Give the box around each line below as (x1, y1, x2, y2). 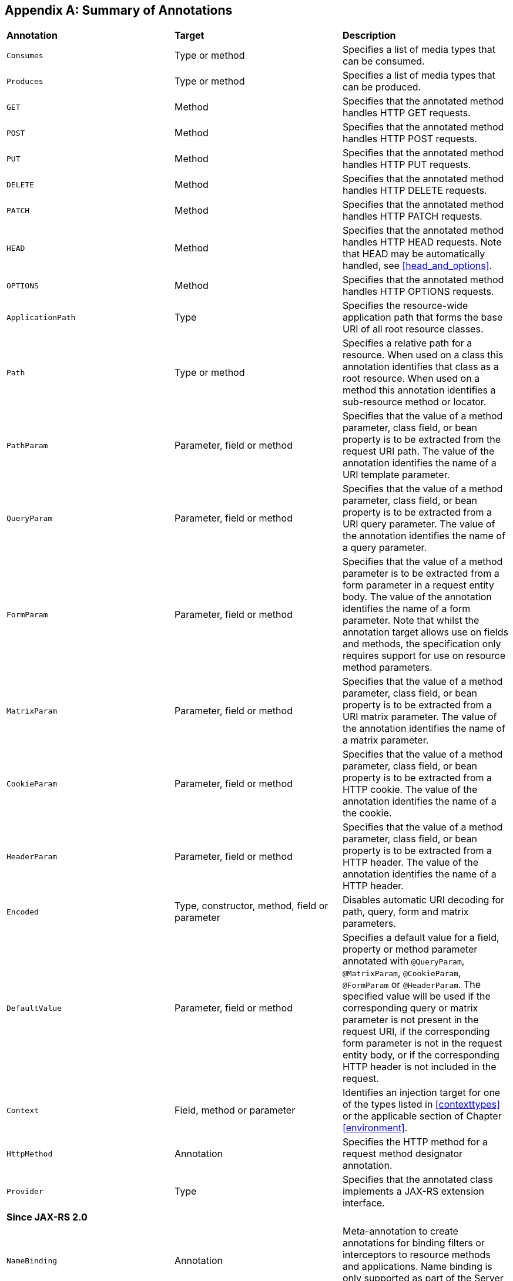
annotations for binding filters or (342, 1237, 485, 1249)
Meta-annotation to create (342, 1225, 458, 1238)
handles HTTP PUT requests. (342, 159, 471, 171)
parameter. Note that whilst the (342, 614, 480, 627)
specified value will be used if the (342, 990, 491, 1003)
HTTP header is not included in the (342, 1061, 497, 1073)
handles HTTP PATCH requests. (342, 210, 482, 223)
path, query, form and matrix (342, 906, 469, 918)
